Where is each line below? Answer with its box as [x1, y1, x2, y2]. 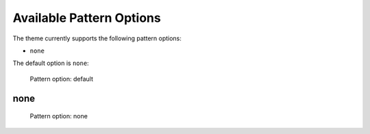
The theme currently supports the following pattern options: [12, 34, 182, 42]
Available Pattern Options [12, 10, 161, 25]
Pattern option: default [29, 75, 94, 83]
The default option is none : [12, 59, 89, 68]
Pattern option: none [29, 112, 88, 120]
